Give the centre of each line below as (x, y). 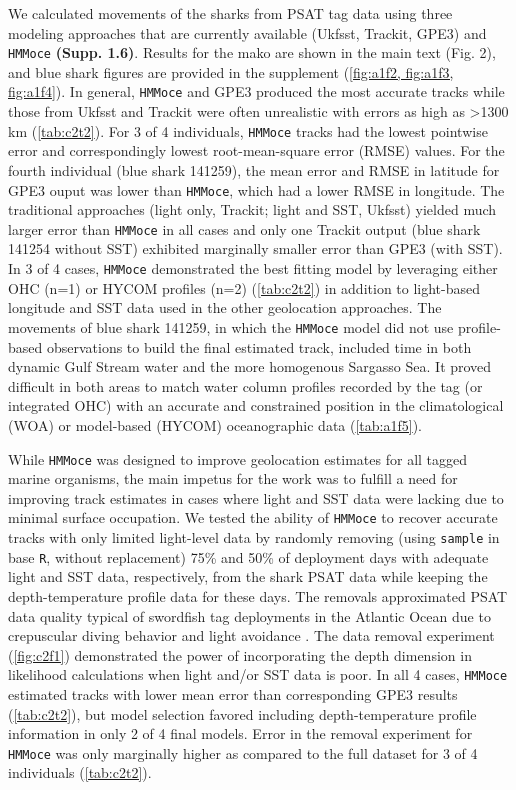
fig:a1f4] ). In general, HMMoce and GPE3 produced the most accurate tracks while (256, 91)
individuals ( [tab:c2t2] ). (80, 772)
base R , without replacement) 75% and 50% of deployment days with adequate (248, 556)
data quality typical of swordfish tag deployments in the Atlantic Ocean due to (249, 615)
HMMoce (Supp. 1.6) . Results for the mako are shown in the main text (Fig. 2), (252, 52)
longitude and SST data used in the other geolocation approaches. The (225, 307)
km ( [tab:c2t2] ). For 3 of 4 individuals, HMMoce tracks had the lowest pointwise (248, 130)
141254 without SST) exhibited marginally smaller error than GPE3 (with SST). (255, 248)
